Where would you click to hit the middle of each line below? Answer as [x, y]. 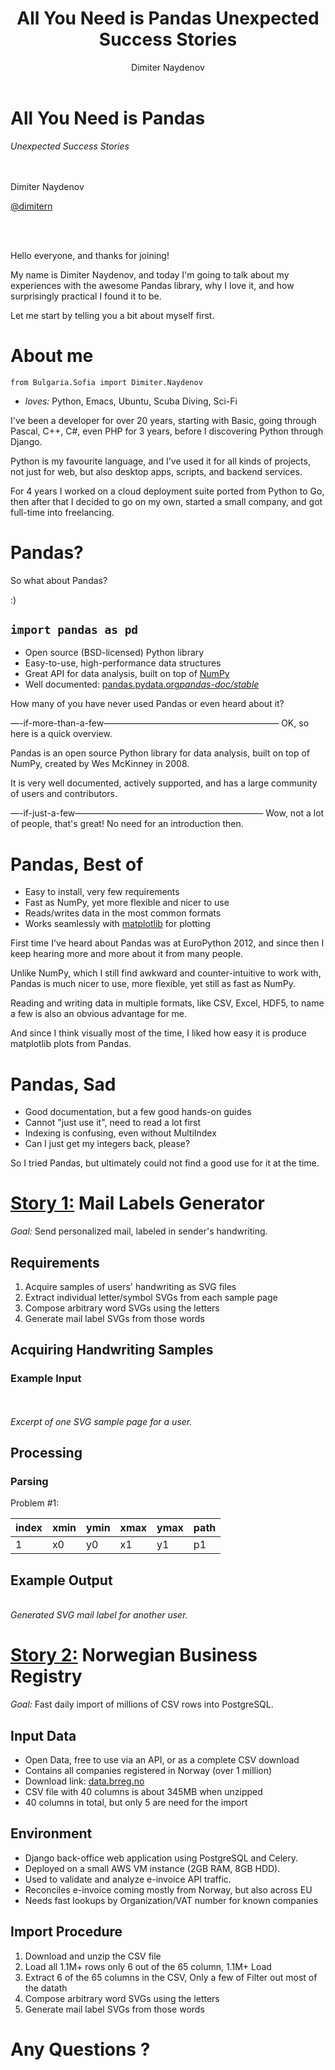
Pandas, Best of [77, 864]
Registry [46, 1676]
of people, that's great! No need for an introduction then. [127, 824]
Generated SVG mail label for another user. [99, 1615]
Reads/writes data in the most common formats [123, 913]
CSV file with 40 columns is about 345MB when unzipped [143, 1791]
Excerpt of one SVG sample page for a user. [101, 1421]
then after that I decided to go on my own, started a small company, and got [166, 501]
